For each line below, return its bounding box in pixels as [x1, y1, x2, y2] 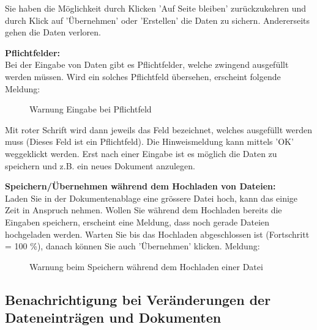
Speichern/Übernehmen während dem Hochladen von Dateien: [5, 180, 276, 193]
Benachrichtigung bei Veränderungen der [5, 290, 271, 309]
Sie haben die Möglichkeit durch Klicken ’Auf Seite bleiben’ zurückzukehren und [5, 2, 307, 14]
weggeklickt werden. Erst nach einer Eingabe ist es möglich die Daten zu [5, 147, 277, 159]
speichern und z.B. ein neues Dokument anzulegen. [5, 159, 195, 172]
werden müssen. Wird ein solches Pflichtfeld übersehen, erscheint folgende [5, 70, 281, 82]
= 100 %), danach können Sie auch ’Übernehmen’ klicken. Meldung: [5, 240, 260, 252]
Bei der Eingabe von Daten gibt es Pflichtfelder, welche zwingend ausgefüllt [5, 58, 289, 71]
